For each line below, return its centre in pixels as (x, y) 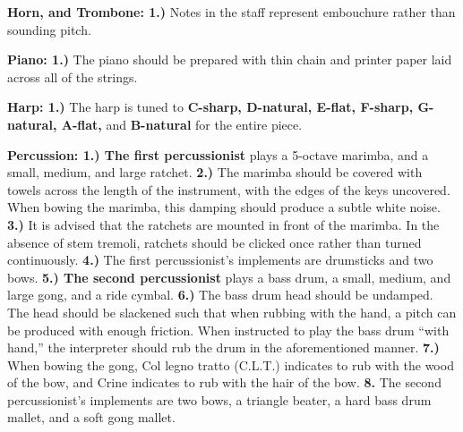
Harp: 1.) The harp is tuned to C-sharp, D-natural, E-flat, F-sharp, (210, 107)
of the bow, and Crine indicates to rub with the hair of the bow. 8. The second (224, 382)
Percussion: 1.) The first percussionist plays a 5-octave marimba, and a (218, 154)
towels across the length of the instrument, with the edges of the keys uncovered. (229, 189)
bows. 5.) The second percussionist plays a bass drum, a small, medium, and (229, 277)
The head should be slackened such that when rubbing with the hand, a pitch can (232, 312)
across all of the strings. (73, 76)
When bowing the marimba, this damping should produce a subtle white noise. (224, 207)
